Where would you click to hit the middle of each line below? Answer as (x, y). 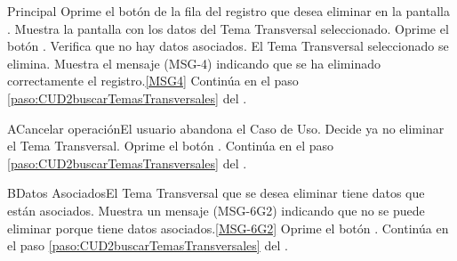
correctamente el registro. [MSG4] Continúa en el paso (153, 81)
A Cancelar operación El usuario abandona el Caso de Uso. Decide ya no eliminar (226, 128)
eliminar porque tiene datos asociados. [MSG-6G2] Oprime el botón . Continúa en (228, 228)
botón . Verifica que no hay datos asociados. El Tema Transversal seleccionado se (228, 46)
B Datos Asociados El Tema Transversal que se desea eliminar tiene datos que (216, 193)
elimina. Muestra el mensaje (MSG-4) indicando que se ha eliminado (194, 63)
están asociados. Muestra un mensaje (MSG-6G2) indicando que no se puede (216, 210)
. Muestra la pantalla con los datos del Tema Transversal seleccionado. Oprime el (228, 28)
